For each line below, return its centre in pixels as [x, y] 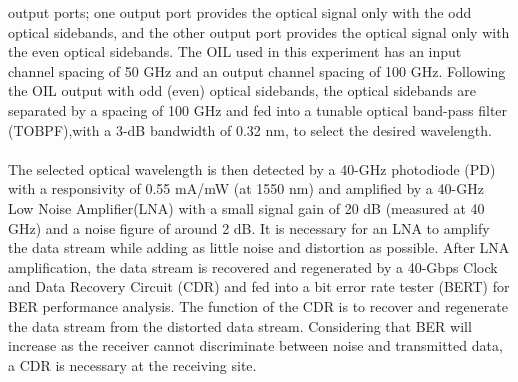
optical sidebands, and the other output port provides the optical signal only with [259, 31]
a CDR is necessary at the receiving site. [132, 364]
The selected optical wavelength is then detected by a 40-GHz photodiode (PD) [252, 168]
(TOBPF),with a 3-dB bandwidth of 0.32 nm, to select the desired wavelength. [250, 129]
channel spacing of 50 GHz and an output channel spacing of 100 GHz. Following [257, 70]
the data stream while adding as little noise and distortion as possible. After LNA [259, 247]
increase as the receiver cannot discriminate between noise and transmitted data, [255, 345]
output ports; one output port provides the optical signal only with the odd [240, 12]
